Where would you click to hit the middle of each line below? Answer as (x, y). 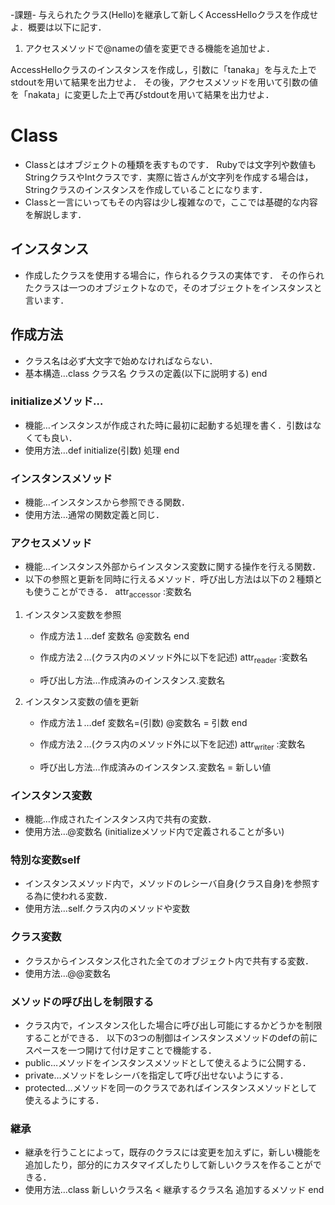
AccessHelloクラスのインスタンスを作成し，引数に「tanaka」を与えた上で (163, 69)
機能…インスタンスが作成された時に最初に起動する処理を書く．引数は (168, 425)
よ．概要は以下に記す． (58, 27)
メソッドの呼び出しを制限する (82, 1001)
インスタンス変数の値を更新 (82, 702)
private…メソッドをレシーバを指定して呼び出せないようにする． (156, 1075)
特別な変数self (45, 860)
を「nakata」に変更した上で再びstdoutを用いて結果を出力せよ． (142, 94)
